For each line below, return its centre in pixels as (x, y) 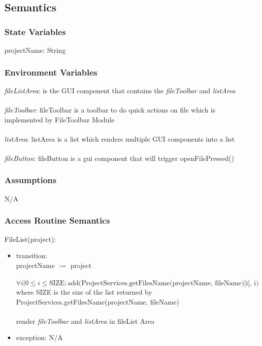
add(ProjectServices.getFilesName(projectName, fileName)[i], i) (163, 283)
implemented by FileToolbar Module (60, 119)
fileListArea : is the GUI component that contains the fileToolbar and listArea (120, 90)
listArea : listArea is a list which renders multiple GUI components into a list (120, 138)
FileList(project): (30, 239)
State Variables (35, 31)
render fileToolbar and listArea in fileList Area (85, 321)
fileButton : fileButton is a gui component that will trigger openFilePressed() (119, 158)
